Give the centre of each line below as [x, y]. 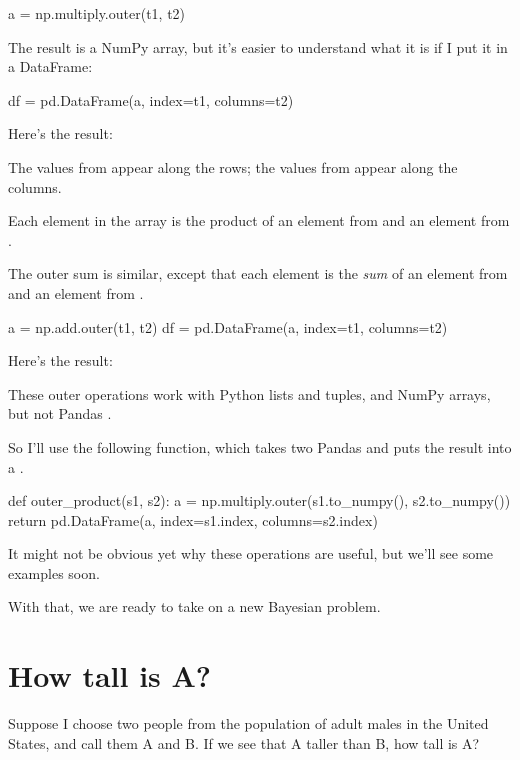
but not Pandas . [60, 413]
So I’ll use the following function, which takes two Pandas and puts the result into [260, 446]
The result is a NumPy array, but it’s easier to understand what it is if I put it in [258, 46]
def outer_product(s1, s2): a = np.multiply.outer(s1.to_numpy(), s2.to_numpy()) [259, 500]
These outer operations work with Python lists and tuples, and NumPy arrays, [249, 393]
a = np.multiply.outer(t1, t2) [97, 13]
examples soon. [54, 572]
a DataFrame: [50, 66]
